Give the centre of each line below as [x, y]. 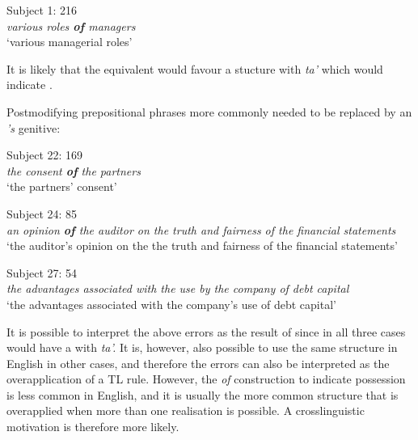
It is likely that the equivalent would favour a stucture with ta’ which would [195, 68]
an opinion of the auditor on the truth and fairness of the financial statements [201, 229]
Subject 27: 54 [42, 272]
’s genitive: [34, 127]
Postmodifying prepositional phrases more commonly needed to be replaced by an [209, 111]
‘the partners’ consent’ [62, 186]
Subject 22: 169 [45, 155]
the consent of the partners [74, 170]
